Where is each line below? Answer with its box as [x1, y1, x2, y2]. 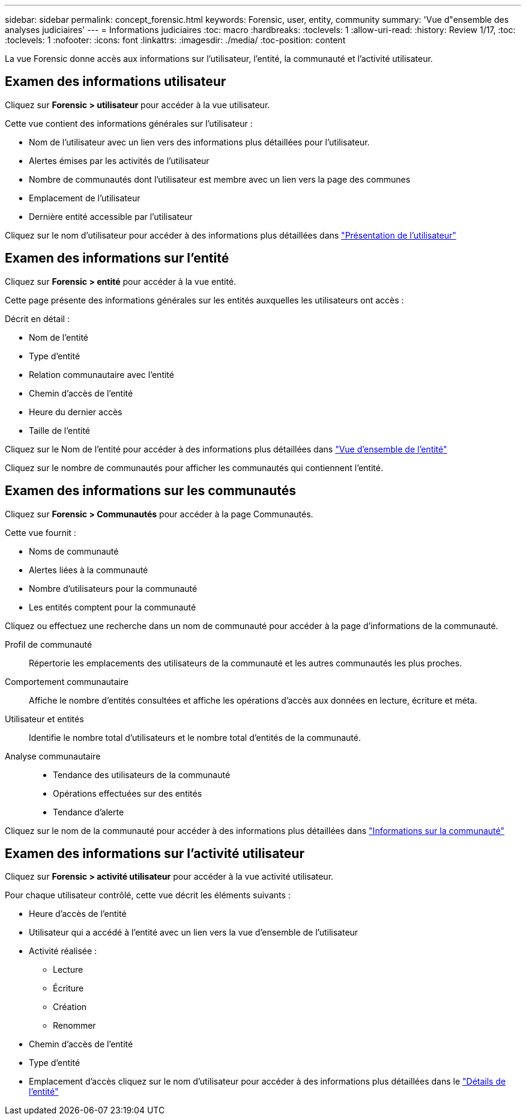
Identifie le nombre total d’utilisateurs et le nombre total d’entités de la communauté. [29, 732, 361, 743]
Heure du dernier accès [29, 406, 122, 417]
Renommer [53, 1020, 96, 1031]
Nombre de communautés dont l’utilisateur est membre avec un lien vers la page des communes [29, 174, 411, 184]
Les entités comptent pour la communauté [29, 601, 196, 612]
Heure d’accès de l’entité [29, 908, 127, 919]
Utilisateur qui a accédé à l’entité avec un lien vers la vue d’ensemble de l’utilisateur [29, 927, 358, 938]
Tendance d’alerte [53, 806, 124, 817]
